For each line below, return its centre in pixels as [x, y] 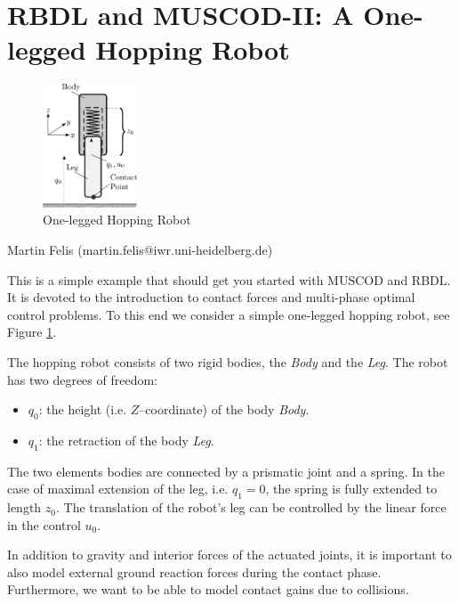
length [24, 507]
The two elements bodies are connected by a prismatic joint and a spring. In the [226, 471]
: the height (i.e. [83, 409]
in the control [44, 524]
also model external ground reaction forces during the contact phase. [194, 571]
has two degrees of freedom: [82, 379]
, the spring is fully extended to [351, 489]
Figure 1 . [32, 332]
